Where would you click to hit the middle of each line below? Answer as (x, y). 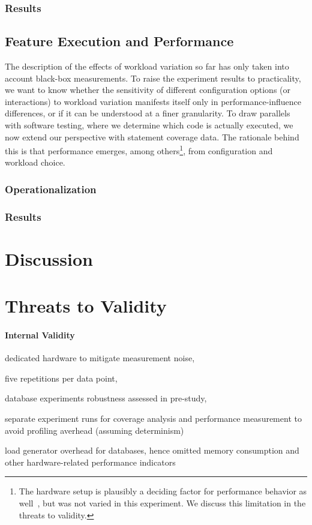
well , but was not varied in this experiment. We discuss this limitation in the (162, 503)
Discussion (49, 258)
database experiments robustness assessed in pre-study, (106, 398)
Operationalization (51, 189)
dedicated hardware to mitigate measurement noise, (100, 358)
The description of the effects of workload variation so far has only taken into (147, 66)
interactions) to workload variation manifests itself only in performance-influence (153, 101)
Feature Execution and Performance (119, 41)
